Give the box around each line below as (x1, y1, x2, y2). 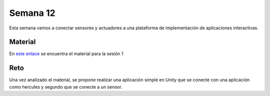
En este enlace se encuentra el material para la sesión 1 (9, 51, 123, 57)
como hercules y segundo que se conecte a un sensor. (9, 84, 122, 90)
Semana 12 (9, 7, 55, 18)
